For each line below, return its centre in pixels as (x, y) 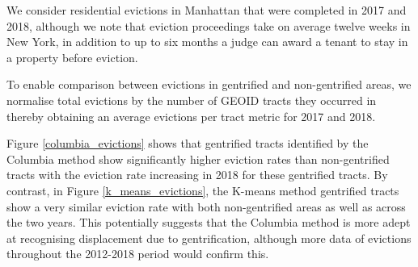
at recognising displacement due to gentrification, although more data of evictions (209, 238)
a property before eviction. (72, 57)
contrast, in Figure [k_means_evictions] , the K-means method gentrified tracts (203, 190)
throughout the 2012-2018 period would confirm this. (138, 254)
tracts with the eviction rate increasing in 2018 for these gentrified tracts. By (197, 175)
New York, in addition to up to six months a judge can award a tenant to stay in (207, 42)
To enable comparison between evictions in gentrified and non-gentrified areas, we (209, 84)
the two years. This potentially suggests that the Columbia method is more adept (209, 222)
